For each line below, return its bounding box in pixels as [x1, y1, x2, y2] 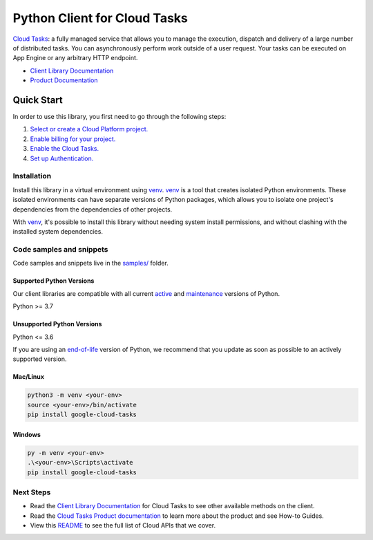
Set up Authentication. [30, 154, 94, 162]
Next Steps [12, 487, 51, 497]
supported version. [12, 355, 67, 363]
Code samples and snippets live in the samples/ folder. [12, 259, 169, 268]
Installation [12, 171, 52, 181]
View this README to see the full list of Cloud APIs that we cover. [30, 521, 216, 530]
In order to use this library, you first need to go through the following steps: [12, 113, 227, 121]
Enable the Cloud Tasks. [30, 145, 99, 153]
